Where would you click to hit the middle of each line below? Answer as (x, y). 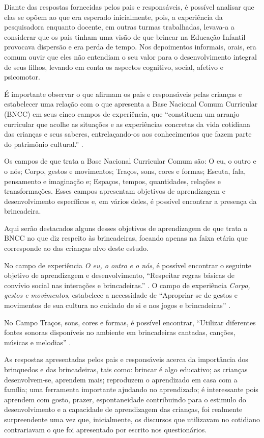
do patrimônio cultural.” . (44, 144)
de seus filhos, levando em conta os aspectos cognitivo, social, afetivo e (114, 67)
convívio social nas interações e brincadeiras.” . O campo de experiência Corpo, (127, 285)
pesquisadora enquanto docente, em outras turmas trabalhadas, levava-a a (119, 27)
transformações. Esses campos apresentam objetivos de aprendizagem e (115, 191)
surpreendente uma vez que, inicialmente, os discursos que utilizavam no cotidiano (132, 419)
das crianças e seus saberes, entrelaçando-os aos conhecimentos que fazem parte (128, 134)
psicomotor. (22, 77)
